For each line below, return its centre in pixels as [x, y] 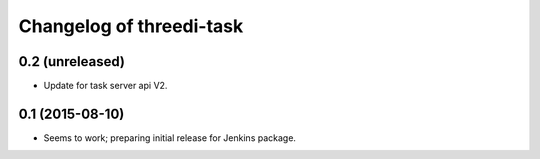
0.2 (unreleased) [71, 61]
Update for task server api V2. [105, 86]
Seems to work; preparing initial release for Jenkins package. [170, 137]
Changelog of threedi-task [131, 26]
